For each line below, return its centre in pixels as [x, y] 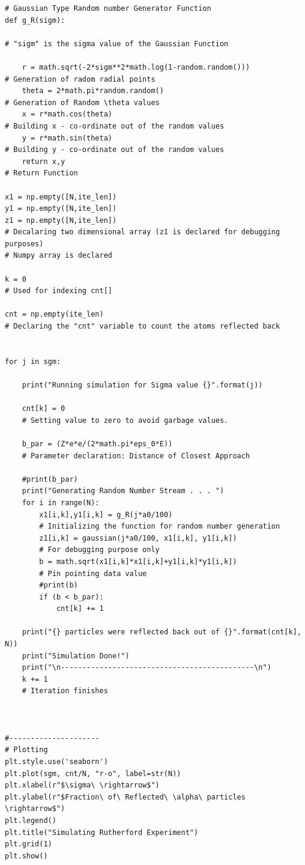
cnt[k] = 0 [44, 409]
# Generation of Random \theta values [82, 102]
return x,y [44, 161]
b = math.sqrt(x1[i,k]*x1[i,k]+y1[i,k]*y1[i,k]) [138, 561]
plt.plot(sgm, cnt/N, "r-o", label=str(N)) [93, 773]
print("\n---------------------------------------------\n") [146, 668]
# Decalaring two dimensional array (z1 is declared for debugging [143, 232]
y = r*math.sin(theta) [67, 138]
